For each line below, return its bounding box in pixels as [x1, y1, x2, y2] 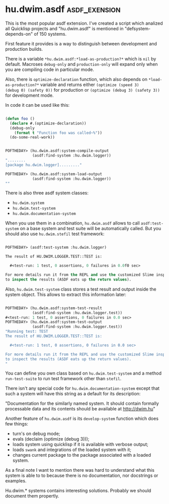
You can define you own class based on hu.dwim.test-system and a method [5, 370, 162, 376]
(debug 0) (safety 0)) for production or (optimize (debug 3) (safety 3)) [5, 87, 160, 93]
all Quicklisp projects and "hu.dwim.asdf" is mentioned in [5, 25, 124, 31]
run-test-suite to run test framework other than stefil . [5, 376, 122, 382]
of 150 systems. [34, 31, 67, 37]
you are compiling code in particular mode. [5, 66, 95, 73]
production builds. [5, 46, 43, 52]
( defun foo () [5, 116, 35, 121]
